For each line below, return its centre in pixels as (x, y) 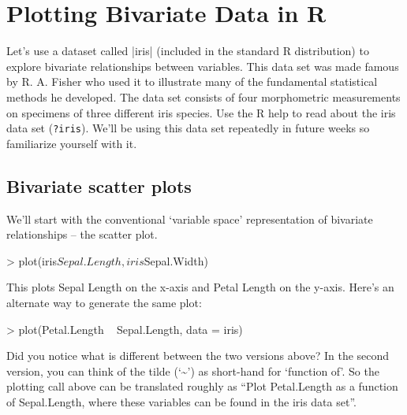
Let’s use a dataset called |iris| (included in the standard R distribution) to (188, 51)
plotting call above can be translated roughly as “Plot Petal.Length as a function (202, 386)
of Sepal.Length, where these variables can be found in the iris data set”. (181, 401)
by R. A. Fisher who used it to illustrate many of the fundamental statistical (192, 82)
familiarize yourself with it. (72, 143)
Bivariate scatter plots (99, 185)
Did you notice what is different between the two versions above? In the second (198, 356)
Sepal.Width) (176, 260)
